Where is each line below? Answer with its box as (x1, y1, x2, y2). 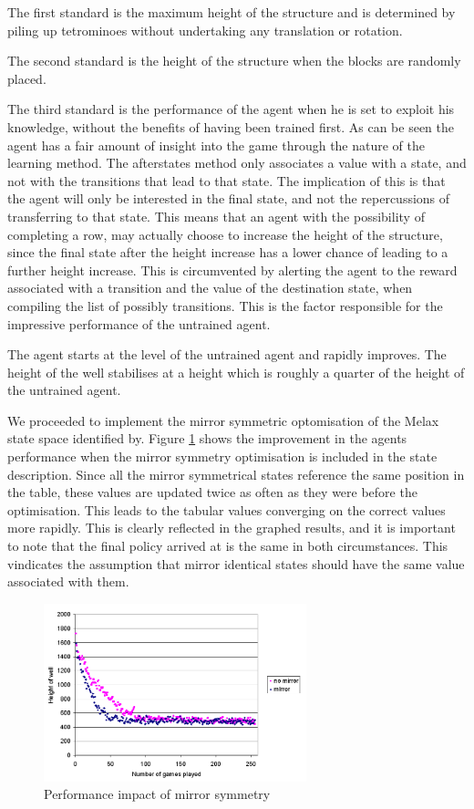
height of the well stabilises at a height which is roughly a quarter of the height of (7, 362, 465, 381)
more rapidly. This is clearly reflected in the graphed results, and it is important (7, 518, 456, 537)
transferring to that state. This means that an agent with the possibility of (7, 206, 425, 225)
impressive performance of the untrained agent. (7, 314, 271, 333)
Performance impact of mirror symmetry (44, 784, 271, 804)
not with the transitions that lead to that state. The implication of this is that (7, 171, 446, 190)
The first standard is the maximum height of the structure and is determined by (7, 3, 456, 21)
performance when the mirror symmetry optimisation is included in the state (7, 447, 438, 466)
